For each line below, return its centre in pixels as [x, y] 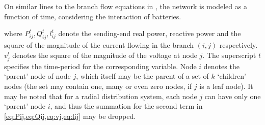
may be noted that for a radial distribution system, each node [101, 96]
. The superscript [229, 55]
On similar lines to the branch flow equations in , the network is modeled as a [126, 6]
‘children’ [232, 76]
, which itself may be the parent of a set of [142, 76]
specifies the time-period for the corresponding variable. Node [100, 66]
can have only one [233, 96]
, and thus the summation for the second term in [126, 106]
